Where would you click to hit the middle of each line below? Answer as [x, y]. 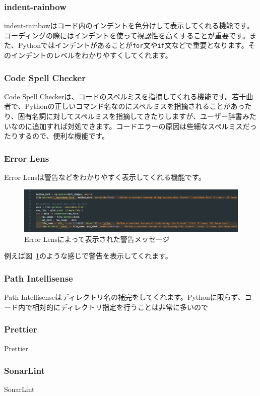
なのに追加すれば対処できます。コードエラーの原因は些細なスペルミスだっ [134, 126]
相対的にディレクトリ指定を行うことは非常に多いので [120, 307]
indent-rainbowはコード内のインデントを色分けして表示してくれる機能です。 [129, 25]
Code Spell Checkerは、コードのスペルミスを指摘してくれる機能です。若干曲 [129, 96]
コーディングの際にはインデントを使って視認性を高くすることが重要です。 [127, 35]
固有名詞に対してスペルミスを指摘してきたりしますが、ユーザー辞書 [130, 116]
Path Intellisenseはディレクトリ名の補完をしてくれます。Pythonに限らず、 [124, 297]
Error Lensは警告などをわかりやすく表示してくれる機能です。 [105, 177]
